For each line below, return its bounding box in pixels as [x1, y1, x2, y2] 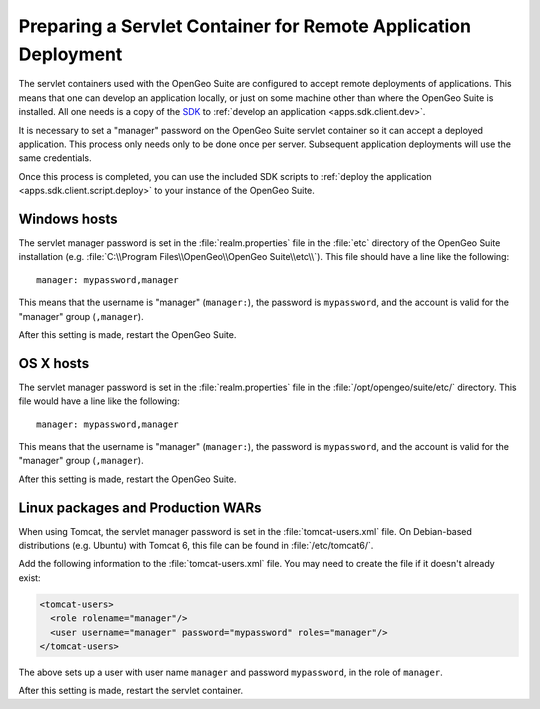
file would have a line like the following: [18, 395, 180, 407]
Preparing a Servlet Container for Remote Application [18, 15, 472, 37]
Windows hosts [18, 210, 118, 227]
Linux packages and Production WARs [18, 499, 262, 516]
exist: [18, 571, 41, 584]
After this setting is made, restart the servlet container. [18, 685, 244, 697]
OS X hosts [18, 355, 90, 372]
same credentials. [18, 152, 92, 164]
